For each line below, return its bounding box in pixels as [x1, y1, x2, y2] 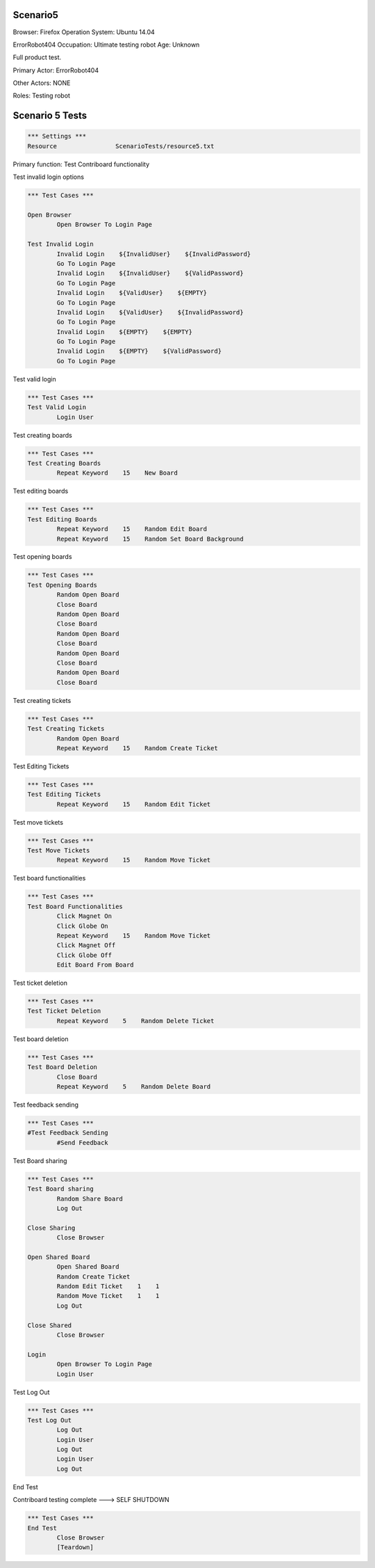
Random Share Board [56, 1194, 123, 1203]
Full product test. [12, 53, 62, 62]
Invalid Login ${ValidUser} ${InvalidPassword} [56, 308, 244, 316]
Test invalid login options [12, 173, 85, 181]
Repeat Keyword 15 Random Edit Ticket [56, 800, 211, 808]
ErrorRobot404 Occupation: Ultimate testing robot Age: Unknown [12, 40, 200, 49]
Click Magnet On [56, 912, 112, 920]
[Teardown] [56, 1544, 94, 1551]
